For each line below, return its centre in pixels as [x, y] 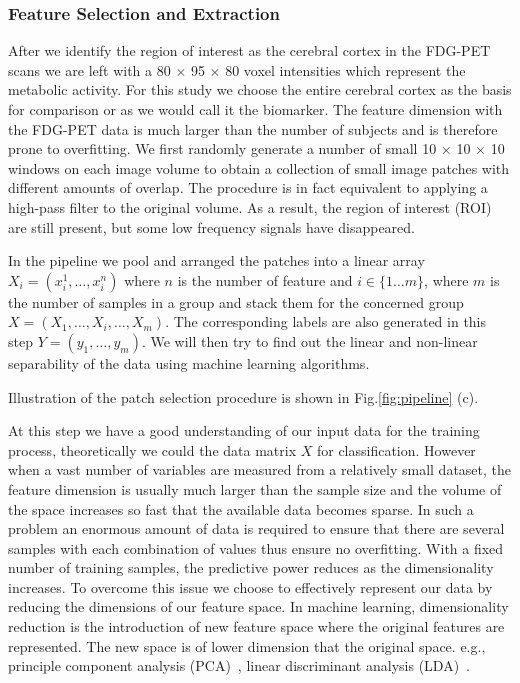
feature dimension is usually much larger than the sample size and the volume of [255, 488]
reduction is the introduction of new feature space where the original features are [256, 626]
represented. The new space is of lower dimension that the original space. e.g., [247, 645]
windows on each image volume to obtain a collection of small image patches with [259, 167]
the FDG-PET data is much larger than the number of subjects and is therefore [253, 128]
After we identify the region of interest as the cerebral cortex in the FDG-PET [249, 50]
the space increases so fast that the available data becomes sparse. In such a [241, 508]
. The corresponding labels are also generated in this [326, 321]
